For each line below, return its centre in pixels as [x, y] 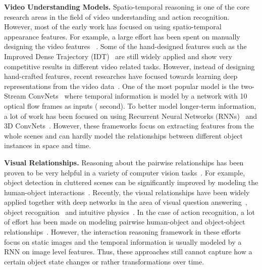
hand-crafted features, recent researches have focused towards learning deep [121, 76]
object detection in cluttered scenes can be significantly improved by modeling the [131, 182]
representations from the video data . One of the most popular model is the [121, 86]
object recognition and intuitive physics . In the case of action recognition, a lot [129, 212]
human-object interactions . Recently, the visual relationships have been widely [127, 192]
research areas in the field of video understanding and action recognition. [117, 16]
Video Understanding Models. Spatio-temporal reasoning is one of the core [127, 7]
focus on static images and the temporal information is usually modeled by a [123, 241]
